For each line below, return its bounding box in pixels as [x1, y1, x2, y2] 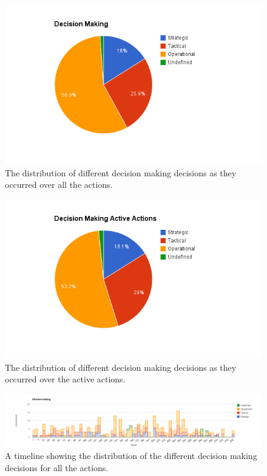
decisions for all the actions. [5, 461, 109, 474]
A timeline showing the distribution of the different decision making [5, 449, 257, 462]
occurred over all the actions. [5, 178, 113, 191]
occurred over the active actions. [5, 373, 126, 385]
